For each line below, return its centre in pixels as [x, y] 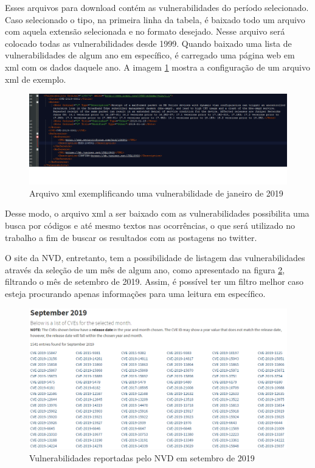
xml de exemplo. [36, 79]
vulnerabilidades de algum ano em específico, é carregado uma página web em [150, 55]
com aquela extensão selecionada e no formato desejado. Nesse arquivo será [145, 31]
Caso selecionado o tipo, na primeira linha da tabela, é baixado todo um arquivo [155, 19]
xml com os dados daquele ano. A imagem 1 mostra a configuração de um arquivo [157, 67]
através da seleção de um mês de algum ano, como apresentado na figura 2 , [145, 269]
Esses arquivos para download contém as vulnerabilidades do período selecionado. [157, 7]
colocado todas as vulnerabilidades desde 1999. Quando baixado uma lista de [148, 43]
